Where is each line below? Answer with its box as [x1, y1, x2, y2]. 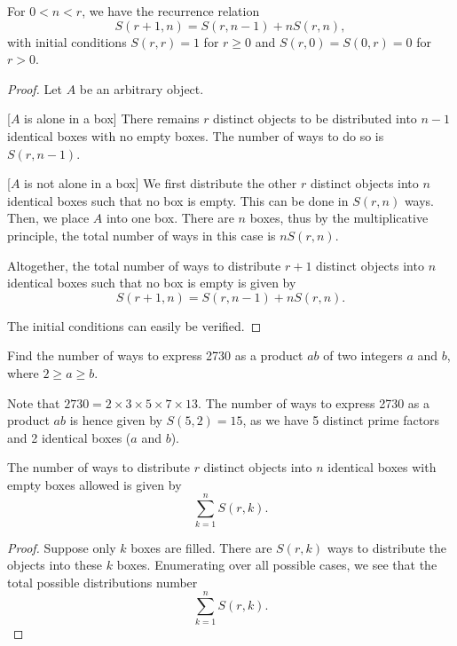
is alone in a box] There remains [24, 109, 200, 128]
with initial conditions [7, 32, 127, 51]
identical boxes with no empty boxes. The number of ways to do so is [7, 126, 384, 145]
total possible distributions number [7, 572, 198, 591]
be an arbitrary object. [79, 79, 204, 98]
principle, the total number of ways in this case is [7, 225, 276, 244]
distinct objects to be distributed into [213, 109, 417, 128]
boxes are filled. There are [130, 538, 272, 556]
